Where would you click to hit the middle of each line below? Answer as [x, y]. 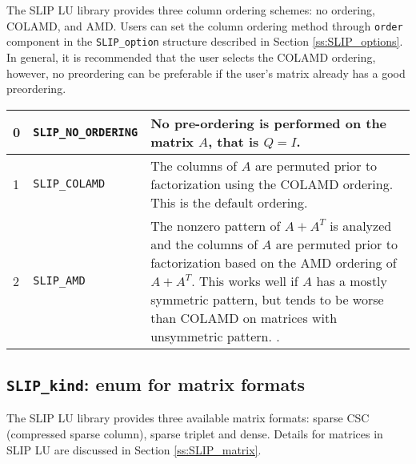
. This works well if [245, 280]
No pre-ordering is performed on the [269, 123]
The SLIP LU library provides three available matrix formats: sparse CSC [188, 418]
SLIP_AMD [59, 281]
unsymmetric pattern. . [215, 336]
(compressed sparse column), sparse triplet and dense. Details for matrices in [195, 434]
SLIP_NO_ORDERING [86, 132]
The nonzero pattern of [216, 225]
